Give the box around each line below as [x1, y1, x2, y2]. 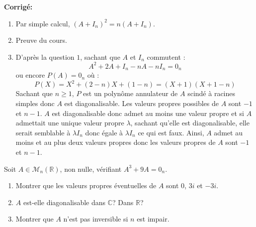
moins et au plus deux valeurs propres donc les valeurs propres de [15, 137, 216, 147]
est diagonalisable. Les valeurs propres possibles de [64, 98, 219, 109]
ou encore [15, 70, 45, 80]
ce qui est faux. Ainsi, [138, 127, 204, 137]
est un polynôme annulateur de [83, 88, 178, 99]
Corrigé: [4, 1, 33, 11]
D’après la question [15, 51, 75, 62]
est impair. [137, 214, 170, 224]
